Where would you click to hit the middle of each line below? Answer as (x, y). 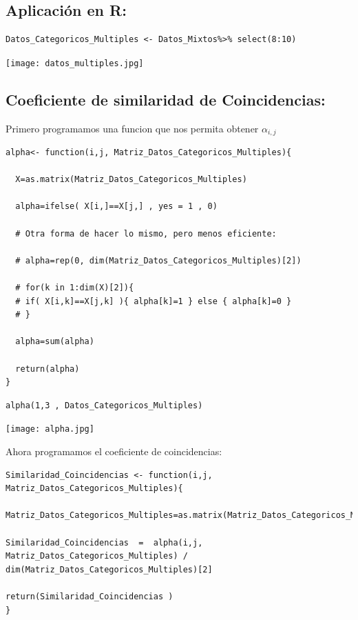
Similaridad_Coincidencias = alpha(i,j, (104, 542)
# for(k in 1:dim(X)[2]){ (75, 288)
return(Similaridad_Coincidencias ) (89, 596)
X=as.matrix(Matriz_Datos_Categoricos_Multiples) (131, 180)
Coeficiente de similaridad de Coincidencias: (166, 99)
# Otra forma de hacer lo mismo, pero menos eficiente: (146, 233)
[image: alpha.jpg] (50, 429)
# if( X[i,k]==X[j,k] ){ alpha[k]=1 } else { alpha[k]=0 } (154, 301)
